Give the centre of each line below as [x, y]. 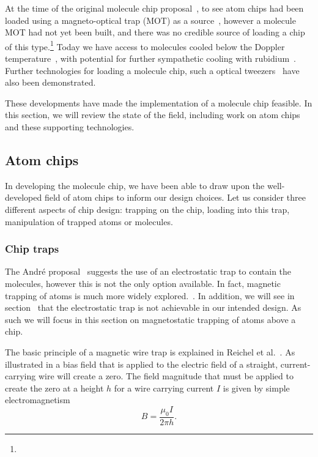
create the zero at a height [54, 388]
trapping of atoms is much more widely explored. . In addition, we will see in [150, 295]
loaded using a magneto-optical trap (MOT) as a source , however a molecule [150, 20]
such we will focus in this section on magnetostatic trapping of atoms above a [150, 319]
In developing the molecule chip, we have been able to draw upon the [135, 185]
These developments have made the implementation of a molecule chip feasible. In [159, 102]
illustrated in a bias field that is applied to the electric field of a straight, [142, 364]
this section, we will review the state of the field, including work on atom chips [153, 115]
